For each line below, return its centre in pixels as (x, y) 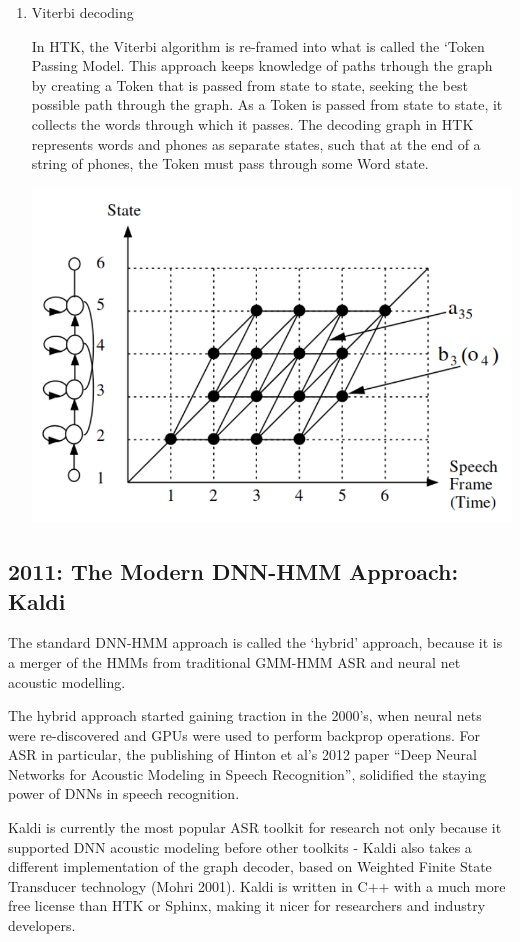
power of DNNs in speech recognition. (124, 793)
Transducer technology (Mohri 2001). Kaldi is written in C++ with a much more (257, 885)
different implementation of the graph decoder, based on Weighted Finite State (250, 866)
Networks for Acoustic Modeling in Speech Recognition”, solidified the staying (247, 773)
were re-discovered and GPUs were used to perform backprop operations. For (244, 734)
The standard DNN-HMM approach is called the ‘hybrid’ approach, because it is (255, 642)
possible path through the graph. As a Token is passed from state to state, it (267, 104)
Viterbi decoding (82, 12)
